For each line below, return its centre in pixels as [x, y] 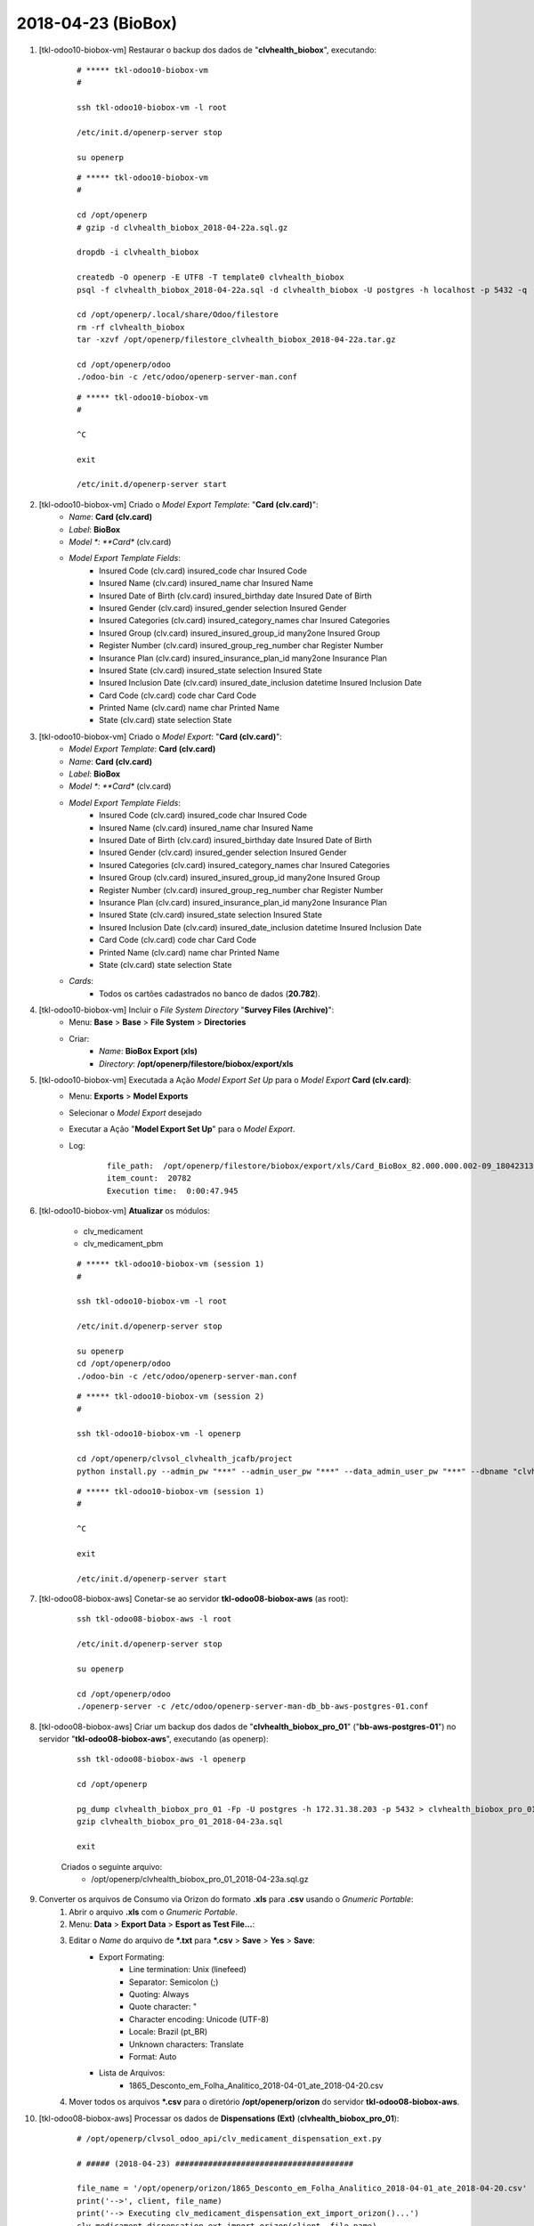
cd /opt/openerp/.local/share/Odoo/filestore [178, 315]
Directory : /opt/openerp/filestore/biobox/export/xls [196, 1063]
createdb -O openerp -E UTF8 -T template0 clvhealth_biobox [210, 277]
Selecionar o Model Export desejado [135, 1112]
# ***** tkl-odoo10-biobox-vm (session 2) [171, 1397]
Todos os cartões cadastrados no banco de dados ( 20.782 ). [210, 994]
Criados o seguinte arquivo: [112, 1866]
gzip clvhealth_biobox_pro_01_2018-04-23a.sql [180, 1822]
